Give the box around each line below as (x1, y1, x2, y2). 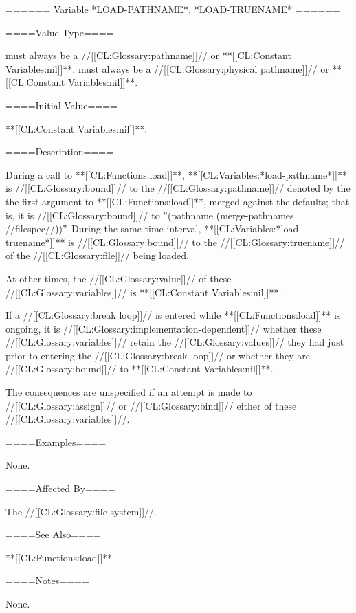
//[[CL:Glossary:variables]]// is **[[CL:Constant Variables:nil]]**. (5, 285, 282, 299)
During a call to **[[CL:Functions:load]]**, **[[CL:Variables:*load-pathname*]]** (5, 167, 347, 181)
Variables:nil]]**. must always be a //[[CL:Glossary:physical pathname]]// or (5, 61, 329, 76)
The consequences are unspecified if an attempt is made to (5, 385, 252, 399)
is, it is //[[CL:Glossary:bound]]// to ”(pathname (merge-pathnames (5, 208, 294, 222)
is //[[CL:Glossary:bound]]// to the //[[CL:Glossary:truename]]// (68, 234, 345, 249)
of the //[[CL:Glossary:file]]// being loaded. (5, 248, 189, 263)
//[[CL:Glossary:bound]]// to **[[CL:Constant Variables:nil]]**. (5, 361, 274, 376)
